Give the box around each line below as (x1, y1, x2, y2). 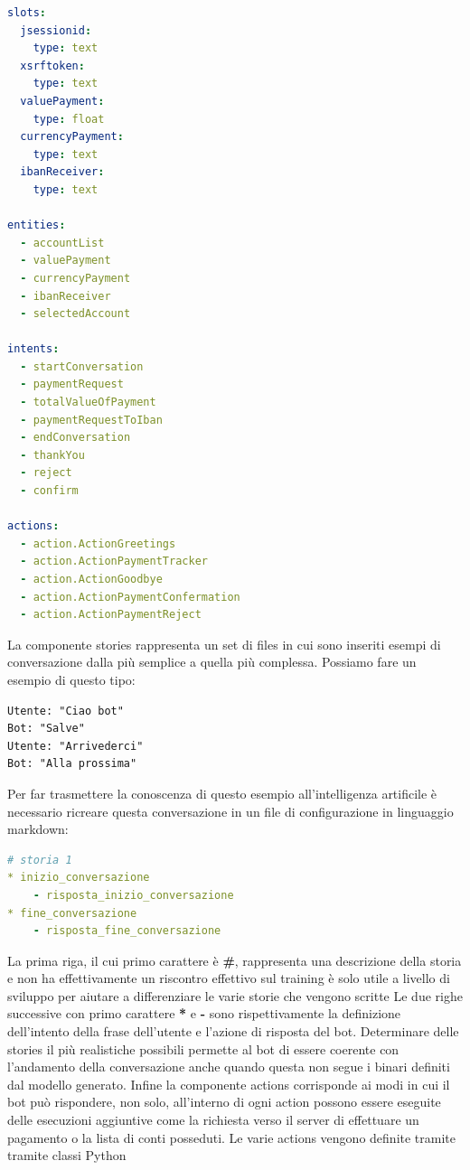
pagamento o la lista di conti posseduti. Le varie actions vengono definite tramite (7, 1128, 456, 1147)
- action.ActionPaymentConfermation (20, 590, 240, 604)
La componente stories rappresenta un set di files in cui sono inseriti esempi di (7, 634, 441, 653)
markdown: (7, 819, 69, 838)
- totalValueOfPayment (20, 396, 156, 409)
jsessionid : (20, 23, 92, 37)
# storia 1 (7, 853, 72, 866)
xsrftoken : (20, 59, 85, 72)
